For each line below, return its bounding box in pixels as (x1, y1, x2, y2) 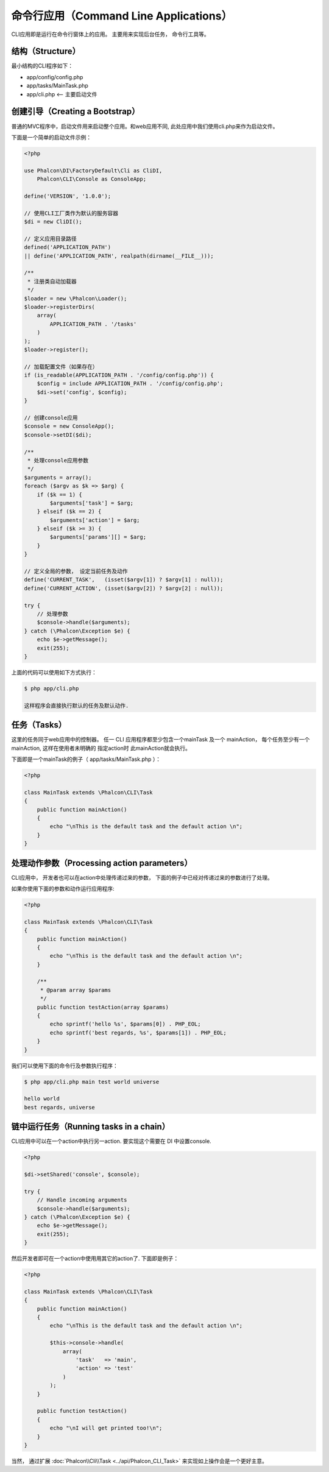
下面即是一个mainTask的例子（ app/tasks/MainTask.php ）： (11, 755, 161, 763)
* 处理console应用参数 (27, 457, 88, 464)
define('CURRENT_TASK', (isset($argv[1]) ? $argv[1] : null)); (24, 576, 224, 583)
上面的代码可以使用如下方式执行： (11, 668, 97, 676)
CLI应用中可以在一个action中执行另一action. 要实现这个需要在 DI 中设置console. (11, 1138, 211, 1145)
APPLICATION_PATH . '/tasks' (49, 320, 137, 327)
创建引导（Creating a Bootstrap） (11, 107, 140, 117)
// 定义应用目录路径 (24, 235, 77, 242)
